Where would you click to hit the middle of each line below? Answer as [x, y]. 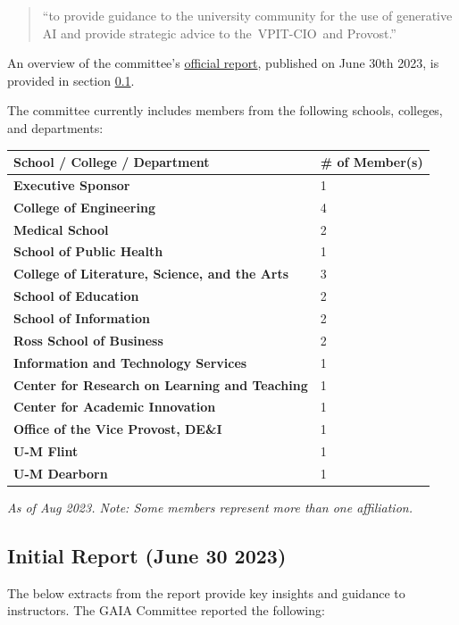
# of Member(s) [371, 162]
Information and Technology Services [130, 362]
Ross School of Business [88, 340]
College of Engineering [84, 207]
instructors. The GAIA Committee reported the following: [166, 610]
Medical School [61, 229]
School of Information [82, 317]
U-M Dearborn [61, 473]
